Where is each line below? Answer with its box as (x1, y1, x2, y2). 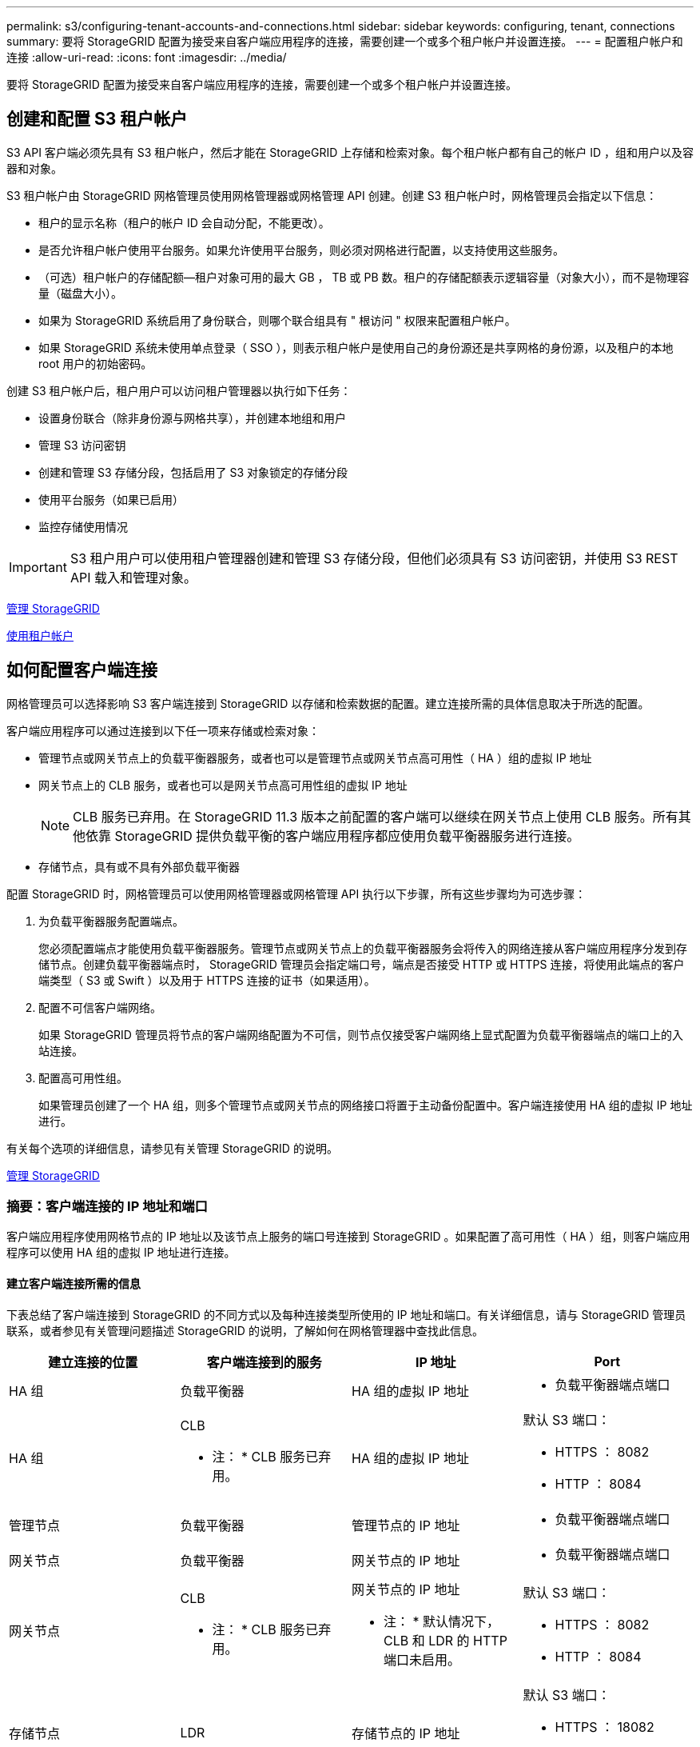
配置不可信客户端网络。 (38, 1000, 161, 1014)
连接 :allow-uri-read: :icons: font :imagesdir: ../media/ (6, 50, 287, 64)
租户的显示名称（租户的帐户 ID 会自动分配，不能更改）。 (38, 215, 330, 230)
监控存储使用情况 (38, 519, 128, 534)
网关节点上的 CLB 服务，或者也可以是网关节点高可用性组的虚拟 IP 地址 (38, 778, 408, 792)
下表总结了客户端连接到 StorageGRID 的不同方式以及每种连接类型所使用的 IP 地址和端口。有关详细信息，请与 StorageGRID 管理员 (6, 1307, 686, 1321)
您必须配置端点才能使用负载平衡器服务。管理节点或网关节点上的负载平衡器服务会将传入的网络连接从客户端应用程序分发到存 (38, 941, 687, 955)
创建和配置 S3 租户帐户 (6, 109, 188, 130)
